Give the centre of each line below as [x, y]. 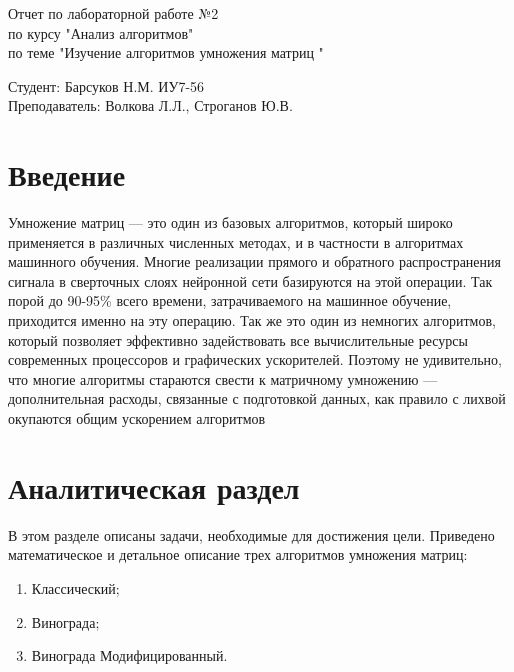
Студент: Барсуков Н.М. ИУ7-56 [106, 85]
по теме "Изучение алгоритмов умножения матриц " [166, 52]
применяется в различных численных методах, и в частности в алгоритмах [236, 241]
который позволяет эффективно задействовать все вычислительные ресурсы [238, 339]
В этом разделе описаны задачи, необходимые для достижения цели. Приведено [251, 534]
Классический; [75, 587]
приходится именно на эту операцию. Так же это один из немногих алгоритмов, [252, 320]
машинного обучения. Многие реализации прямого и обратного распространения [255, 261]
